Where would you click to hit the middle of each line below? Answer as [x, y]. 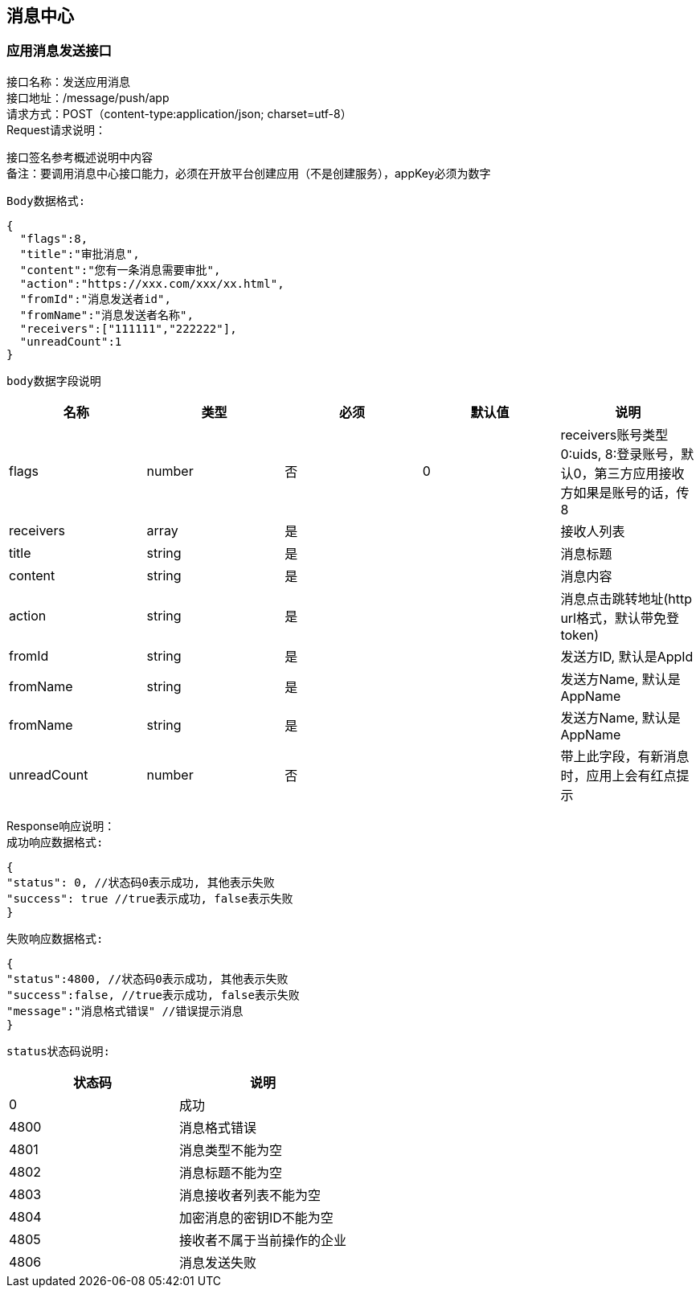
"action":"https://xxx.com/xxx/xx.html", [152, 283]
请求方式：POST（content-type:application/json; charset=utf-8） [179, 113]
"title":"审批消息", [80, 254]
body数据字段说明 [54, 381]
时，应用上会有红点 [618, 775]
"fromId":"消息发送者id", [95, 299]
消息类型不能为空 [231, 1150]
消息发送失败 [218, 1262]
